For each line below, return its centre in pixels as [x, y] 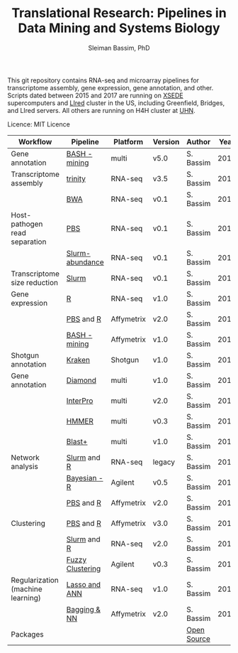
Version [166, 141]
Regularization [35, 580]
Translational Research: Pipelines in [119, 13]
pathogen [27, 224]
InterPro [80, 401]
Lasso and [84, 584]
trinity [76, 178]
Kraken [78, 360]
